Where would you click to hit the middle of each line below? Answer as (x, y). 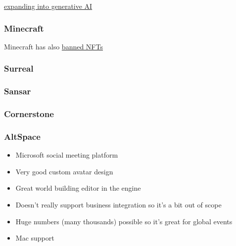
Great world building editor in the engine (78, 188)
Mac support (35, 238)
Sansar (18, 91)
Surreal (19, 68)
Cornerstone (29, 114)
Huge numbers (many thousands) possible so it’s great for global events (124, 221)
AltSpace (22, 136)
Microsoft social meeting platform (67, 155)
